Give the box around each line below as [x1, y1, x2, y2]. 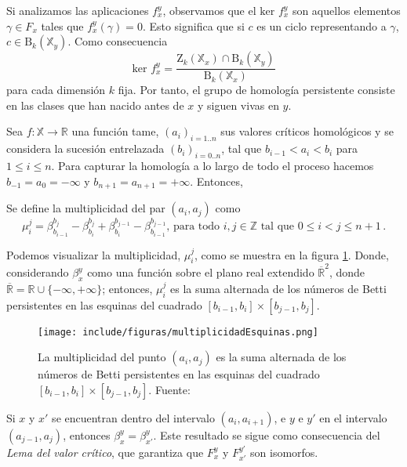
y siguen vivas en [197, 96, 279, 113]
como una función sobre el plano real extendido [87, 264, 314, 281]
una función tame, [71, 123, 159, 139]
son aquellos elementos [292, 2, 401, 18]
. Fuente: [148, 381, 191, 397]
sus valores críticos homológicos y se [220, 123, 394, 139]
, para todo [166, 221, 220, 233]
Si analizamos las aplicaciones [6, 2, 149, 18]
